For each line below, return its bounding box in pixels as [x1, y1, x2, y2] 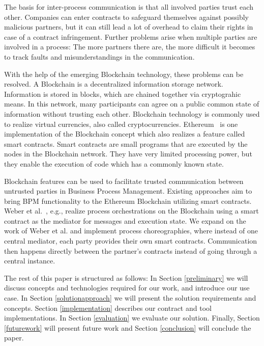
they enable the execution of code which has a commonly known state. [4, 158, 224, 169]
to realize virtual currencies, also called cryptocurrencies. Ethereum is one [4, 118, 238, 129]
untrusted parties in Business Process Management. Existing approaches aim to [4, 185, 252, 196]
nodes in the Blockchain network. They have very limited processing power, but [4, 148, 252, 159]
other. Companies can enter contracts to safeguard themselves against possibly [4, 11, 249, 22]
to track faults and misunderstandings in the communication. [4, 51, 195, 62]
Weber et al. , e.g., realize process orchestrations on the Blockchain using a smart [4, 205, 259, 216]
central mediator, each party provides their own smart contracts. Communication [4, 235, 257, 246]
